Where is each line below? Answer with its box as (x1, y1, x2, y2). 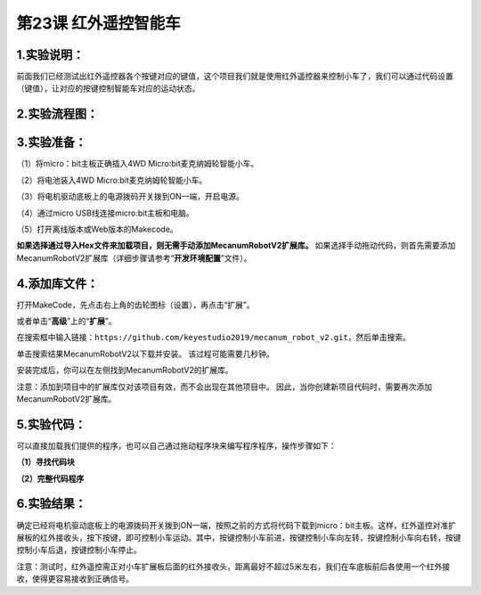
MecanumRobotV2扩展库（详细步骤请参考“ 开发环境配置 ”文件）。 (16, 252, 252, 263)
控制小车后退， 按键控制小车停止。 (16, 544, 142, 556)
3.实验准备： (16, 134, 87, 151)
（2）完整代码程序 (16, 473, 85, 484)
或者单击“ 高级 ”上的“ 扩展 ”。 (16, 316, 117, 327)
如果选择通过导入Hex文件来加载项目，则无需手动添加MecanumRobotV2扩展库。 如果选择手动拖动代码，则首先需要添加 (16, 240, 456, 251)
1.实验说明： (16, 47, 85, 62)
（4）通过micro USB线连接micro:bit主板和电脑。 (16, 208, 195, 218)
